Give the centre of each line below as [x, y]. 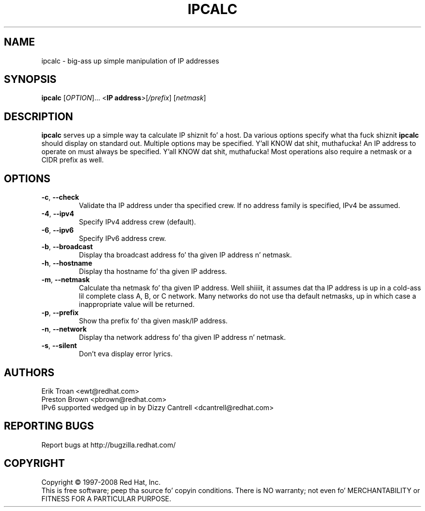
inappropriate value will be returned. [137, 304]
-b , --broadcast [67, 247]
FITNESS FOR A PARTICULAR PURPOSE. [106, 498]
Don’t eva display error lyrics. [126, 354]
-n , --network [64, 329]
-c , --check [60, 197]
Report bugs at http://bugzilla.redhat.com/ [109, 445]
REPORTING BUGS [49, 426]
